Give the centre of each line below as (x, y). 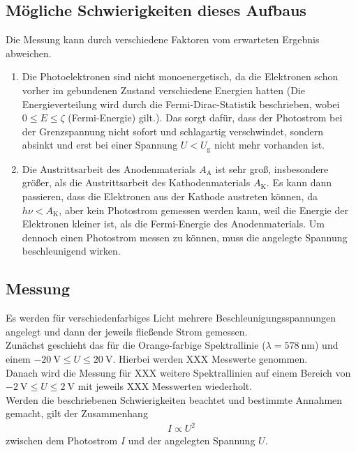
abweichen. (29, 53)
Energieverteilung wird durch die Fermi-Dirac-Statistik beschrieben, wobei (181, 104)
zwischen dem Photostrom (62, 440)
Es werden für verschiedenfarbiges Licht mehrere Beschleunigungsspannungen (171, 318)
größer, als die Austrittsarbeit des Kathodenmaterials (136, 182)
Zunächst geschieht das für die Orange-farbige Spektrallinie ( (136, 345)
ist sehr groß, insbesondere (272, 168)
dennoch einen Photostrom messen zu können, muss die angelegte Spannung (185, 237)
